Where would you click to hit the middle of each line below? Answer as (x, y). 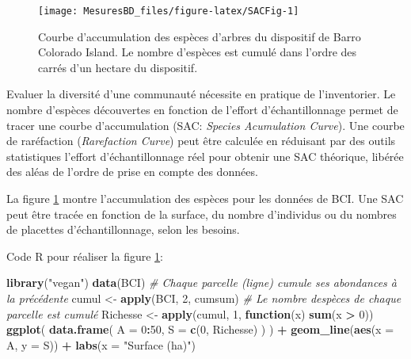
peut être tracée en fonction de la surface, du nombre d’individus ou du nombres (202, 214)
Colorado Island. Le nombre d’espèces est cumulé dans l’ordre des (198, 52)
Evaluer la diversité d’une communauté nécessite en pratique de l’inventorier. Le (201, 94)
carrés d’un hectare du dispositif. (118, 67)
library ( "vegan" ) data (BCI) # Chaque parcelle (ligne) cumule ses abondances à (202, 283)
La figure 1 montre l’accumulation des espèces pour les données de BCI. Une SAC (205, 198)
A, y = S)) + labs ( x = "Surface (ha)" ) (101, 344)
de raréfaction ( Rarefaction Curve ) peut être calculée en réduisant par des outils (201, 141)
